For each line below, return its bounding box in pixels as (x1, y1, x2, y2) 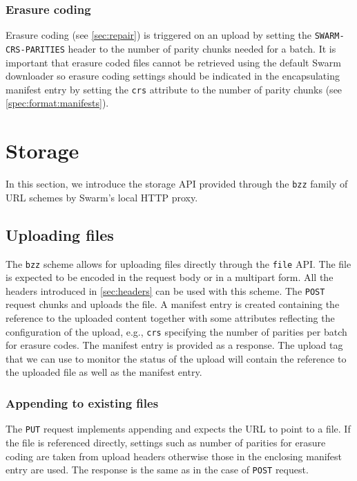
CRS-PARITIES (6, 44, 65, 55)
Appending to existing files (6, 394, 159, 411)
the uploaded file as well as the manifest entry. (6, 365, 202, 379)
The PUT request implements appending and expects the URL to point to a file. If (6, 421, 351, 436)
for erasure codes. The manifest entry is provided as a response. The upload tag (6, 338, 343, 352)
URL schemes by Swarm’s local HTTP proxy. (6, 190, 198, 204)
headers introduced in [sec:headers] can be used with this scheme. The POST (6, 283, 325, 298)
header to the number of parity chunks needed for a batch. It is (68, 41, 336, 55)
